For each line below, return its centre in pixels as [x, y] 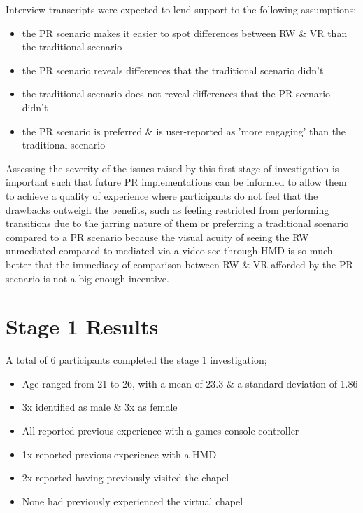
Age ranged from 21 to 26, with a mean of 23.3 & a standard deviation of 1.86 [190, 383]
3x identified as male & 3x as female [100, 407]
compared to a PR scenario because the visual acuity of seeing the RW [157, 237]
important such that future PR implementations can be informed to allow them [176, 182]
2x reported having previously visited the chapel [126, 478]
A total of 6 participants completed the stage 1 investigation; [136, 360]
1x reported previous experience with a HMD [119, 454]
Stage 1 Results [82, 326]
